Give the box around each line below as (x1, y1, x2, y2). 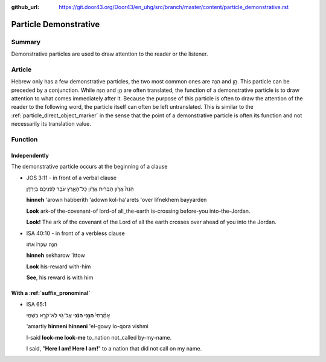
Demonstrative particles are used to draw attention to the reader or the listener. (11, 50, 208, 57)
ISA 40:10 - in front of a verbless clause (26, 230, 125, 237)
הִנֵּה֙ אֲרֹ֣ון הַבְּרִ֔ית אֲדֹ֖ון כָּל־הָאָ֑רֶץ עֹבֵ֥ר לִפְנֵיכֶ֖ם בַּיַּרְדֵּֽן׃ (26, 185, 134, 192)
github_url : (11, 4, 39, 10)
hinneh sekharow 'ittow (26, 251, 86, 259)
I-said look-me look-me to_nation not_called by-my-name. (26, 334, 172, 341)
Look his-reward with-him (26, 263, 91, 270)
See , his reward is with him (26, 274, 94, 281)
